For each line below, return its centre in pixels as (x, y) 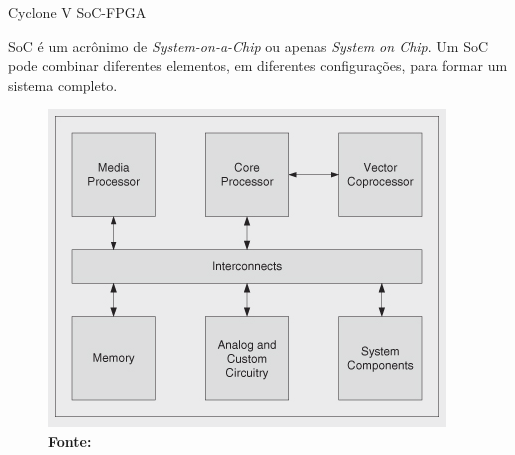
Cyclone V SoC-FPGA (77, 12)
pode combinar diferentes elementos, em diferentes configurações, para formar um (258, 65)
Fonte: (70, 440)
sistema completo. (63, 84)
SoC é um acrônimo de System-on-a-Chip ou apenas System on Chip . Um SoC (248, 45)
